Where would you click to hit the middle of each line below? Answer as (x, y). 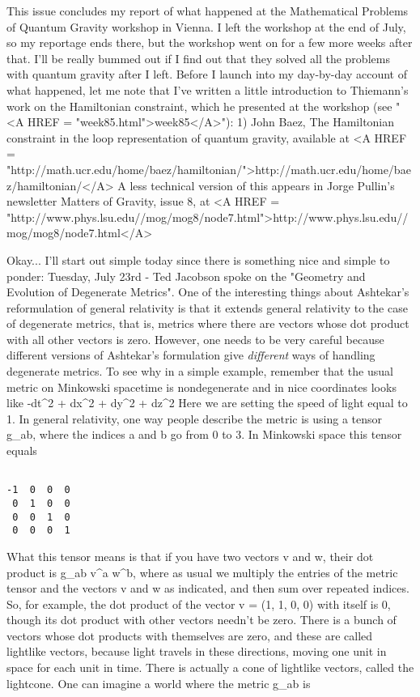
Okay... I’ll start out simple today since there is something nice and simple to (198, 259)
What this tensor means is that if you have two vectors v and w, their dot (190, 556)
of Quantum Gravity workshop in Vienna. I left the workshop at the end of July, (206, 26)
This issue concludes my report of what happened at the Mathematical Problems (208, 11)
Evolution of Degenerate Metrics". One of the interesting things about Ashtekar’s (208, 292)
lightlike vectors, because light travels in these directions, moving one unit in (197, 651)
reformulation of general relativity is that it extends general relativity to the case (207, 307)
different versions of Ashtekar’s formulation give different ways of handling (191, 355)
